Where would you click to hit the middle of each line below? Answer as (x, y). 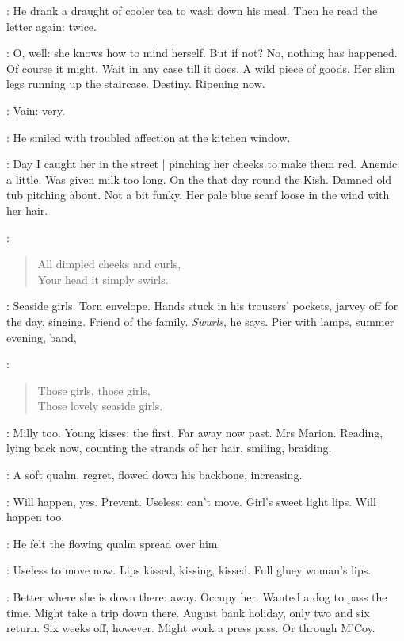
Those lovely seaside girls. (100, 406)
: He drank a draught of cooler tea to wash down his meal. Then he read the (192, 10)
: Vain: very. (36, 110)
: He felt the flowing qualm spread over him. (114, 543)
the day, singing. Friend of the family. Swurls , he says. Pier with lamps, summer (200, 321)
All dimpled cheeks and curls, (109, 264)
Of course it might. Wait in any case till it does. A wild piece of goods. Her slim (201, 68)
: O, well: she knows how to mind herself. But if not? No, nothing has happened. (202, 53)
